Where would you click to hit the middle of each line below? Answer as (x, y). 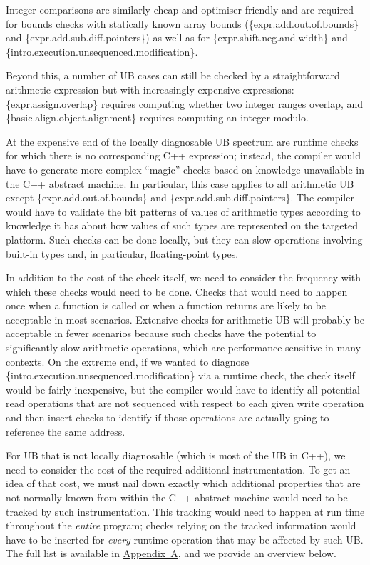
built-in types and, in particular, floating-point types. (122, 253)
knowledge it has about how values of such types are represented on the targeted (182, 225)
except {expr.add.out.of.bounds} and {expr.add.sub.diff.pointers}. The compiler (180, 197)
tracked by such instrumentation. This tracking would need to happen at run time (185, 511)
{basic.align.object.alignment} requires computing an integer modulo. (157, 117)
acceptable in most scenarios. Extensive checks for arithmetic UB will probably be (185, 319)
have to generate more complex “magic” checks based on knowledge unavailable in (185, 169)
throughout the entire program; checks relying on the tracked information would (181, 525)
